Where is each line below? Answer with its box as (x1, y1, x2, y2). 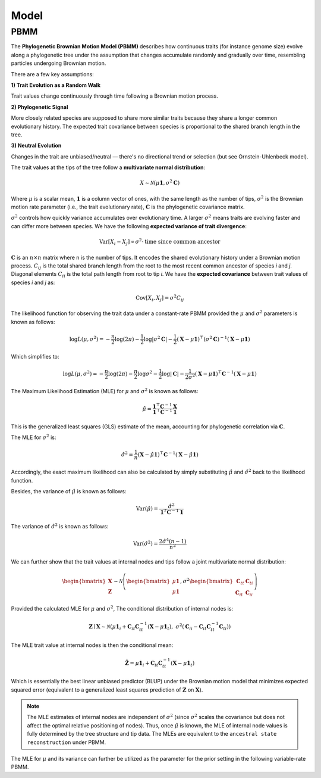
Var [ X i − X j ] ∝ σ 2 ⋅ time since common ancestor (99, 237, 221, 247)
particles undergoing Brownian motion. (11, 60, 106, 67)
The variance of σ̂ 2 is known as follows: (11, 522, 109, 530)
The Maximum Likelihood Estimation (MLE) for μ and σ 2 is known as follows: (11, 387, 199, 395)
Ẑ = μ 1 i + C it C (125, 659, 163, 668)
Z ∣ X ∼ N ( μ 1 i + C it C (89, 623, 140, 631)
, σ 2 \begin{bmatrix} (180, 577, 234, 584)
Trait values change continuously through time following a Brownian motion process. (11, 92, 218, 99)
